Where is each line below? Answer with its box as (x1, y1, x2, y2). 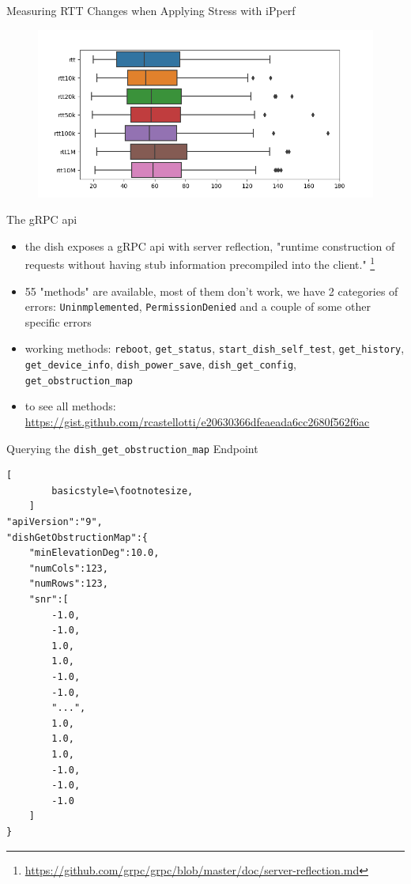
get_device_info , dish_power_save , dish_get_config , (25, 356, 296, 372)
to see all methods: (25, 398, 116, 414)
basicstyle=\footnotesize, (51, 485, 194, 497)
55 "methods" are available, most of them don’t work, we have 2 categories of (25, 282, 398, 299)
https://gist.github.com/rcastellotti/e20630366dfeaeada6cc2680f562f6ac (25, 414, 370, 430)
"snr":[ (28, 594, 69, 606)
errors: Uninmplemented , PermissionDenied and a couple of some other (25, 298, 371, 315)
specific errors (25, 313, 92, 330)
